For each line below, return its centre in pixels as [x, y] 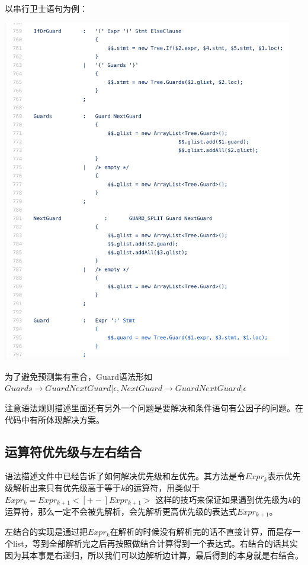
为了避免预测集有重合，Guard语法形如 [79, 376]
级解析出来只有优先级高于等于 [63, 487]
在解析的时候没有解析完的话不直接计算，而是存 [201, 532]
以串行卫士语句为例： [46, 8]
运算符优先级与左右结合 [73, 451]
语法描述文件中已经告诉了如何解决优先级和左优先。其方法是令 [125, 476]
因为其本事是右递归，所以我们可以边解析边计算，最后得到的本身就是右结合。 [154, 555]
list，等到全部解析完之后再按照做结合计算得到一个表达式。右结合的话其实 [155, 543]
